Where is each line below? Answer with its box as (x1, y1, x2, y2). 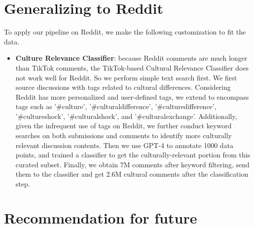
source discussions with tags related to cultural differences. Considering (15, 82, 231, 92)
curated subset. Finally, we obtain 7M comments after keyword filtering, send (15, 159, 250, 169)
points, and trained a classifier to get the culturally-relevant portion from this (15, 150, 251, 160)
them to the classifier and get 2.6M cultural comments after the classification (15, 169, 249, 179)
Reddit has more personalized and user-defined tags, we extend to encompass (15, 91, 249, 102)
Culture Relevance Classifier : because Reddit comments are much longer (15, 53, 248, 63)
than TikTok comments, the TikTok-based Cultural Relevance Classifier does (15, 62, 249, 73)
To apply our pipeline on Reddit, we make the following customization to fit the (4, 27, 246, 37)
